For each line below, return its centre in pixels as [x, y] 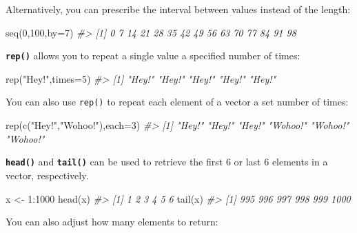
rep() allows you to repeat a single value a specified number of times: [153, 55]
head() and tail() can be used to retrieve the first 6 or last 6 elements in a [167, 162]
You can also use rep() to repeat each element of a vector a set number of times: [177, 102]
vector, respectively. [47, 175]
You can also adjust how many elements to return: [112, 222]
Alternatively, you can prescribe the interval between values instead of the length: [178, 9]
